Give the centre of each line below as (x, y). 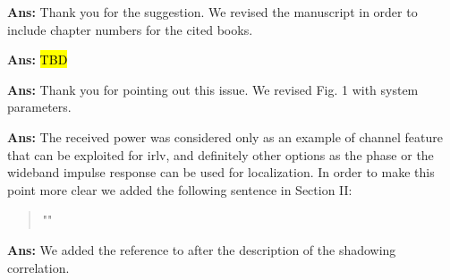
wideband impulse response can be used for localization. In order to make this (221, 172)
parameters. (39, 107)
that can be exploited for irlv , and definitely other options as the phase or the (221, 154)
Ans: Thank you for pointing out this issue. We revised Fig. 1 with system (213, 89)
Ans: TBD (38, 59)
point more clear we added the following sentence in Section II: (180, 189)
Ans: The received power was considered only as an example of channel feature (225, 136)
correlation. (38, 267)
